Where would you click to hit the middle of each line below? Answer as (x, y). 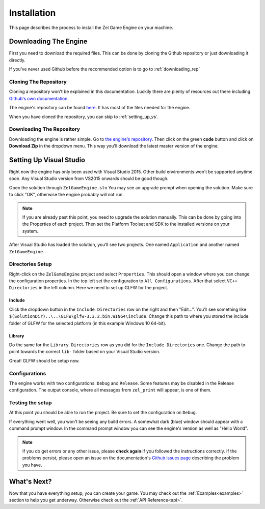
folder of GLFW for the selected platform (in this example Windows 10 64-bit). (88, 323)
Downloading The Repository (45, 129)
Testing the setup (30, 403)
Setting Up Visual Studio (47, 160)
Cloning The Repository (38, 82)
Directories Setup (30, 264)
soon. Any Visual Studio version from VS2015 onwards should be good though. (89, 179)
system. (30, 231)
